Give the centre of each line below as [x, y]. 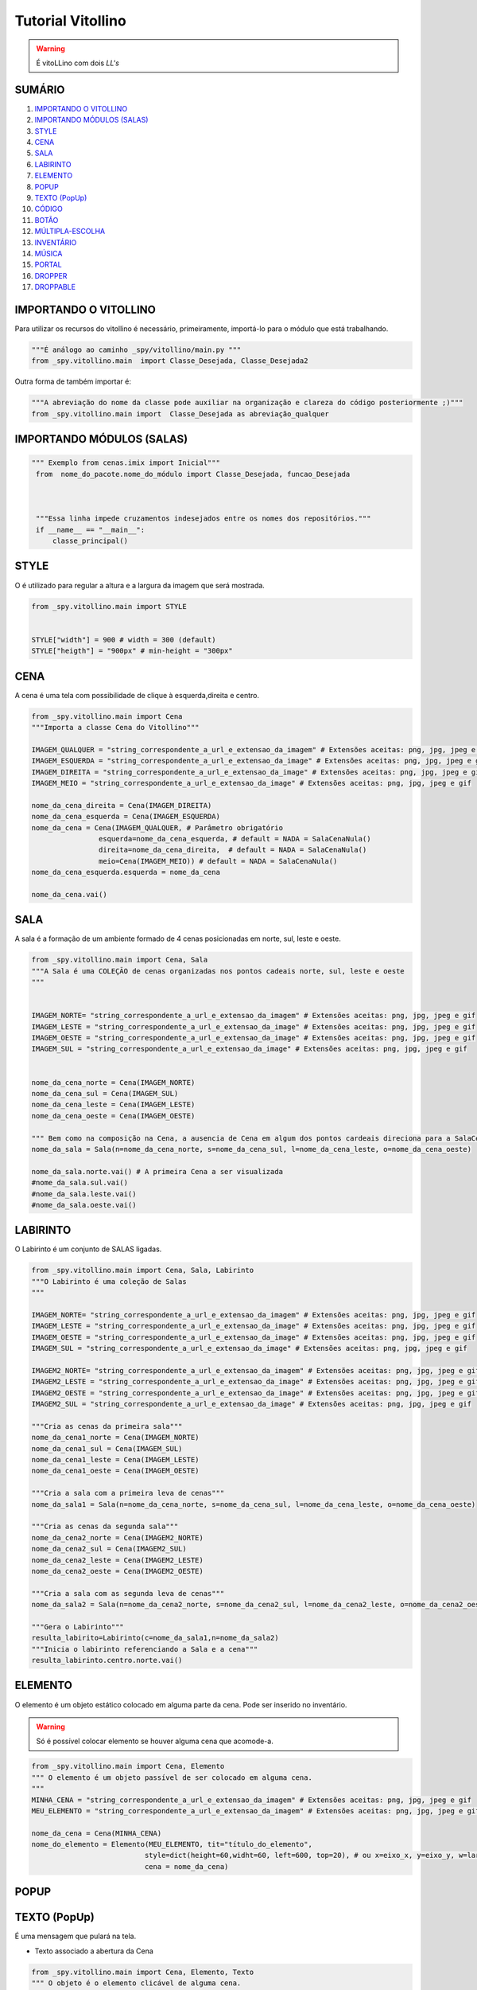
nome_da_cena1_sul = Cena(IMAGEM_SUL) [107, 1448]
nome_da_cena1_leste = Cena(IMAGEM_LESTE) [115, 1460]
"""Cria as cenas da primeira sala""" [107, 1426]
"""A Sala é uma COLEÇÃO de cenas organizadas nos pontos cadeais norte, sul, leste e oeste [218, 971]
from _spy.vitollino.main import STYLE [109, 606]
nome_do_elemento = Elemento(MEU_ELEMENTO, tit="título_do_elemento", [172, 1844]
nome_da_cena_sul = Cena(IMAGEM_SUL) [105, 1094]
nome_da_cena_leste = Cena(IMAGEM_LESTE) [113, 1105]
